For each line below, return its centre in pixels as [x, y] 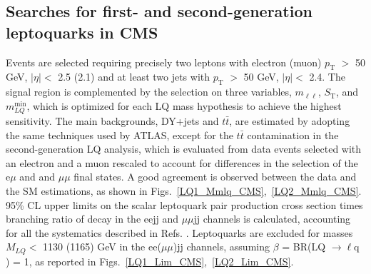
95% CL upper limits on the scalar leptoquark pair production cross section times [184, 204]
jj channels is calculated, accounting [272, 219]
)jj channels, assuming [221, 247]
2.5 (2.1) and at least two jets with [134, 77]
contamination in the [293, 135]
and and [37, 177]
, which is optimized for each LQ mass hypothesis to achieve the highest [184, 105]
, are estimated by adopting [290, 120]
